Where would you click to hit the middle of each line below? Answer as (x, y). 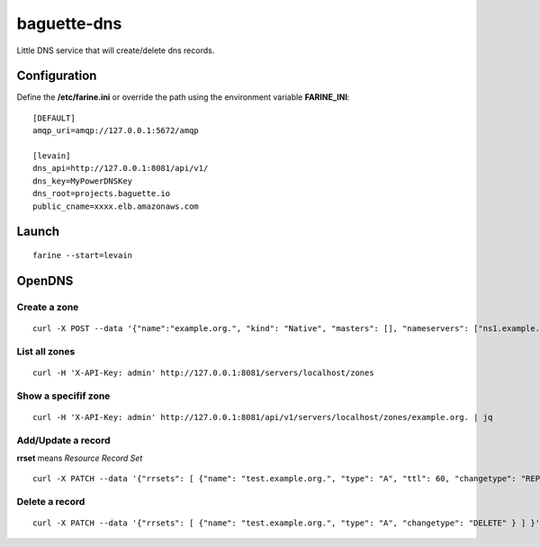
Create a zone (48, 307)
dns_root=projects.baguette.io (102, 194)
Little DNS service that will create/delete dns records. (116, 50)
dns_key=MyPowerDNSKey (83, 181)
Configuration (57, 76)
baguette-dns (69, 23)
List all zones (46, 351)
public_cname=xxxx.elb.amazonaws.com (116, 206)
